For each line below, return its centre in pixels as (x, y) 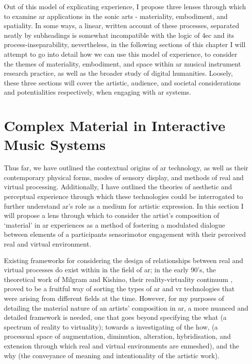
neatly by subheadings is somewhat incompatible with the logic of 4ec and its (119, 35)
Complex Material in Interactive (115, 125)
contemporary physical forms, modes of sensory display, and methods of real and (124, 177)
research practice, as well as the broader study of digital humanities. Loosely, (118, 73)
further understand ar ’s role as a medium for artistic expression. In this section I (124, 206)
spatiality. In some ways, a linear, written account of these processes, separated (122, 25)
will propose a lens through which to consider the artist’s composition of (112, 215)
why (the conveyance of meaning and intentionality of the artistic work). (112, 355)
